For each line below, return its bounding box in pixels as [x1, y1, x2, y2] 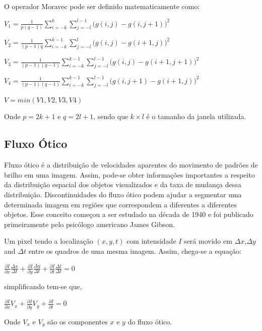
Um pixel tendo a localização [4, 236, 93, 246]
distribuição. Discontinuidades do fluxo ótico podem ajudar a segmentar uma [4, 189, 242, 199]
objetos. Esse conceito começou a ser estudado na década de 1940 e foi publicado [4, 209, 253, 219]
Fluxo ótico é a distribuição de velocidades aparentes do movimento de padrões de [4, 159, 258, 170]
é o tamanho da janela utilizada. [146, 111, 246, 122]
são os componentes [47, 316, 108, 326]
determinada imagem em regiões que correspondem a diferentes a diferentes [4, 199, 237, 209]
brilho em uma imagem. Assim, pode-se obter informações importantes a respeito [4, 169, 255, 180]
